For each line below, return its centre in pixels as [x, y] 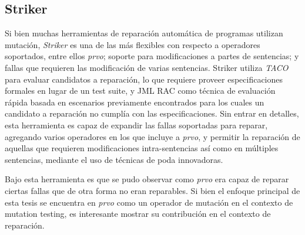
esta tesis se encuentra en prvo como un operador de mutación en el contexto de [149, 202]
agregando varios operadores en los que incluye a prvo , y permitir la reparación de [152, 136]
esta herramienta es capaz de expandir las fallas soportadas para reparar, [136, 125]
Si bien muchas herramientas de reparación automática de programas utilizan [144, 33]
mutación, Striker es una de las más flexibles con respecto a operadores [133, 44]
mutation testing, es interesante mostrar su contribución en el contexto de [138, 214]
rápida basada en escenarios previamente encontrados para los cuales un [135, 102]
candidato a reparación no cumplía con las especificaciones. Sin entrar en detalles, [152, 113]
